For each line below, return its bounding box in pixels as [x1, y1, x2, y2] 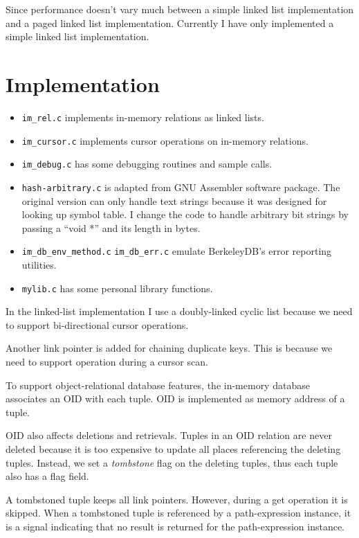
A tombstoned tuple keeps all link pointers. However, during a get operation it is [6, 492, 348, 506]
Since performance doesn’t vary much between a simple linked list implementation [6, 2, 354, 16]
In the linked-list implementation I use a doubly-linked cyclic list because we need [6, 304, 353, 319]
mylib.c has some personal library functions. [21, 280, 213, 295]
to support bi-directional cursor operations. [6, 317, 189, 332]
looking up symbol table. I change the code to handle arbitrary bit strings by [21, 207, 349, 222]
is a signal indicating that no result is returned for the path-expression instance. [6, 519, 344, 533]
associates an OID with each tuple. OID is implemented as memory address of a [6, 391, 345, 406]
